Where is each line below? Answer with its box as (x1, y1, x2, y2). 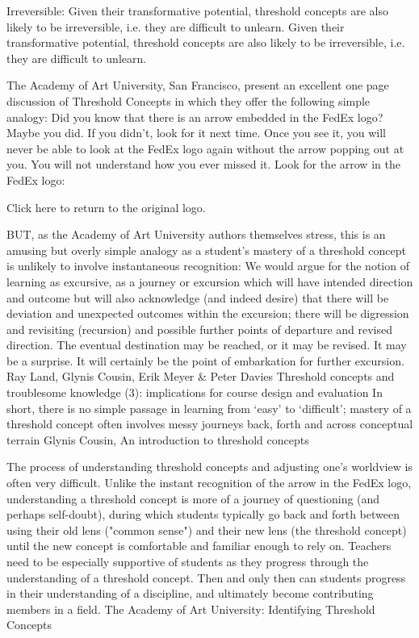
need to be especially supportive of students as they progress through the (6, 553, 369, 569)
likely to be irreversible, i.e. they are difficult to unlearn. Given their (6, 18, 345, 35)
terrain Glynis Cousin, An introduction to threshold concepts (6, 431, 309, 448)
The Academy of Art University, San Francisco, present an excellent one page (6, 77, 389, 94)
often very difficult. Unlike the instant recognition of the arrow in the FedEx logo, (6, 474, 412, 491)
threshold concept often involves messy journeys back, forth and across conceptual (6, 415, 413, 432)
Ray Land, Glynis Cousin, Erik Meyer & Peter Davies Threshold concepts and (6, 368, 395, 385)
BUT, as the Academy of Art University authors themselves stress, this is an (6, 226, 386, 243)
